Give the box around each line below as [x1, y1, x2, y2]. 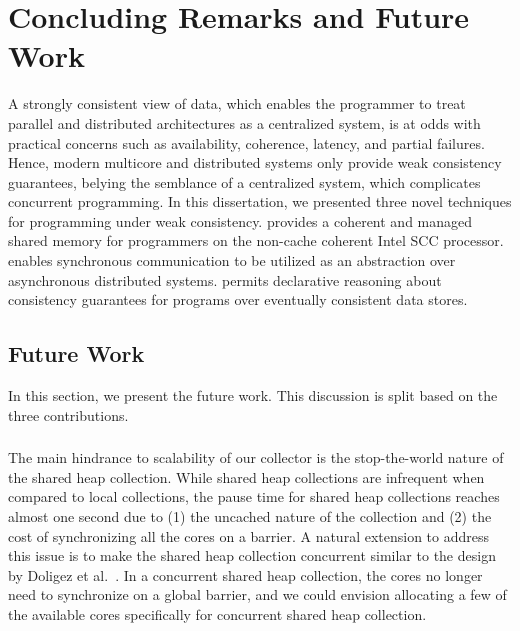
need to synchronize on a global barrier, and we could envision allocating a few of [8, 584, 507, 605]
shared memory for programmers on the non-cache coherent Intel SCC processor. [8, 230, 504, 251]
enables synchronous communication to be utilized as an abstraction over [8, 250, 456, 271]
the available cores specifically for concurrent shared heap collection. [8, 603, 427, 624]
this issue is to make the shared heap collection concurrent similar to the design [8, 545, 496, 566]
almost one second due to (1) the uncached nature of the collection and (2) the [8, 505, 492, 526]
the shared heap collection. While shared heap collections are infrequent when [8, 466, 485, 487]
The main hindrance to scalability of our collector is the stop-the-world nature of [8, 447, 504, 468]
